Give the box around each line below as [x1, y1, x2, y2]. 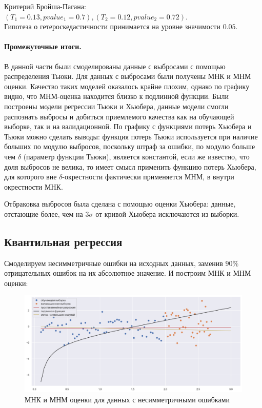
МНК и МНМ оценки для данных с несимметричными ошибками [25, 394, 230, 404]
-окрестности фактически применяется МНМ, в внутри [62, 171, 234, 182]
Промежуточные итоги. [4, 41, 82, 52]
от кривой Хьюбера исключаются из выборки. [95, 208, 239, 219]
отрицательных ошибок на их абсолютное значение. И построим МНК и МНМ [4, 268, 251, 278]
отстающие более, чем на [4, 208, 83, 219]
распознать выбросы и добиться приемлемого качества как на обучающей [4, 111, 234, 121]
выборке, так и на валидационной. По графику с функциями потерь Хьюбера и [4, 121, 252, 132]
